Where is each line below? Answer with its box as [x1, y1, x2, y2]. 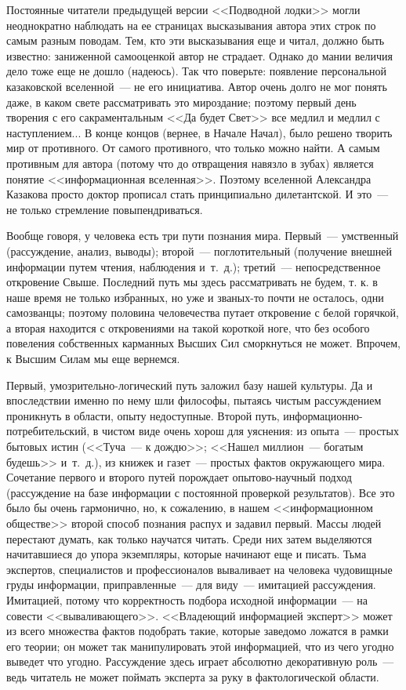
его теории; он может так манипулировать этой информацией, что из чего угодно [6, 637, 394, 654]
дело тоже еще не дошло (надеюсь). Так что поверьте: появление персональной [6, 63, 387, 79]
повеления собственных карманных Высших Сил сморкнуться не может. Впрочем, [6, 335, 401, 351]
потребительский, [6, 423, 90, 439]
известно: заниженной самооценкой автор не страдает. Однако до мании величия [6, 47, 393, 64]
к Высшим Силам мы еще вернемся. [6, 350, 180, 367]
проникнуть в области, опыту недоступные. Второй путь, [6, 407, 280, 423]
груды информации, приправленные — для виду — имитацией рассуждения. [6, 576, 376, 593]
